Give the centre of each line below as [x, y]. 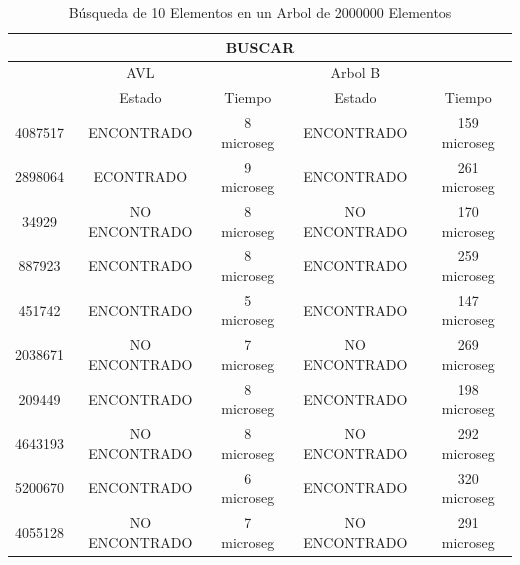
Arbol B [355, 72]
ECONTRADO [140, 176]
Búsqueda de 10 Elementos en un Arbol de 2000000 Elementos [260, 12]
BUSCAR [260, 46]
